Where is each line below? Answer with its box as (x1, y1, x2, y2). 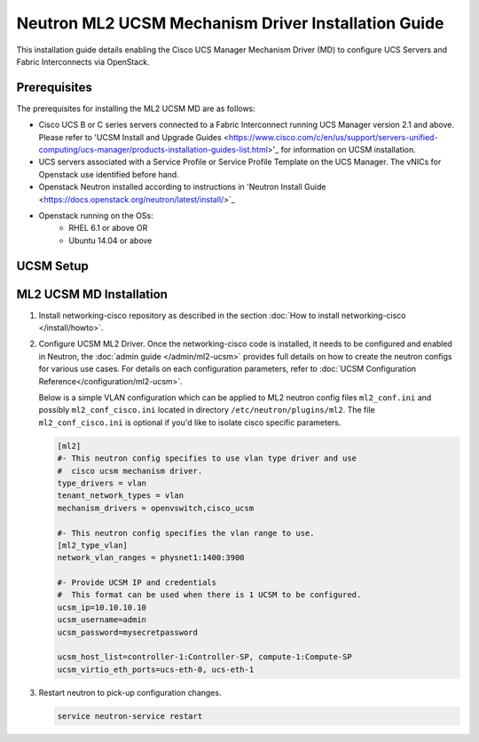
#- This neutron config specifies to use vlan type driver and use (57, 454, 357, 463)
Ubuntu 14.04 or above (68, 235, 153, 246)
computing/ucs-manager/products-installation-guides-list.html (38, 145, 268, 155)
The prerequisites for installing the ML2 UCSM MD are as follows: (16, 103, 256, 114)
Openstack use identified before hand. (38, 169, 179, 179)
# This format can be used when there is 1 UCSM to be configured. (57, 590, 362, 600)
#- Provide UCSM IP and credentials (57, 578, 217, 588)
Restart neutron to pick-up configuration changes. (38, 687, 222, 698)
